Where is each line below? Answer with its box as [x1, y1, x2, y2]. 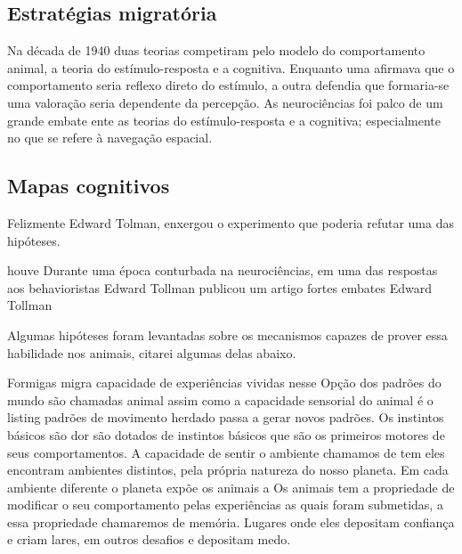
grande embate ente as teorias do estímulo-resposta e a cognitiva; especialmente [7, 110, 441, 129]
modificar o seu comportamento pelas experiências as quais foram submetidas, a [7, 495, 443, 514]
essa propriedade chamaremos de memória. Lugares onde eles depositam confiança [7, 512, 455, 531]
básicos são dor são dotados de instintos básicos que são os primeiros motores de [7, 425, 445, 444]
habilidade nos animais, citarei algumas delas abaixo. [7, 343, 296, 362]
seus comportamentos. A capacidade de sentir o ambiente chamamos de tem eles [7, 443, 445, 461]
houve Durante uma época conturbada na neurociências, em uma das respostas [7, 261, 438, 280]
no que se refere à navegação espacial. [7, 128, 213, 147]
